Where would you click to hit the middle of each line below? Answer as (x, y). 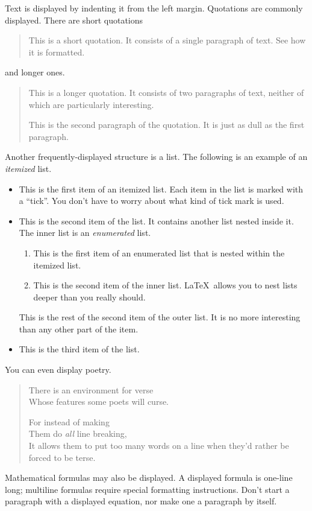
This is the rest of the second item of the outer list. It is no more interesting (160, 317)
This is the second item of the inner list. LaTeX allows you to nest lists (165, 285)
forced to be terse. (62, 457)
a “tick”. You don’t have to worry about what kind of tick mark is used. (151, 201)
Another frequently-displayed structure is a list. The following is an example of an (156, 157)
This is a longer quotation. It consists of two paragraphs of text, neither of (166, 92)
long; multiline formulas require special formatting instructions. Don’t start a (147, 489)
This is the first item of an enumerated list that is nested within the (159, 252)
